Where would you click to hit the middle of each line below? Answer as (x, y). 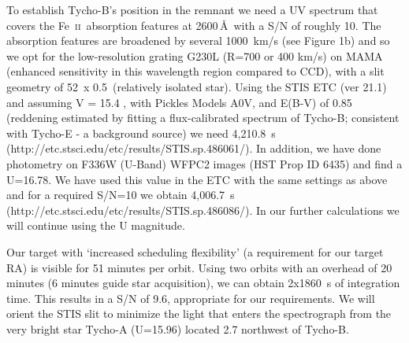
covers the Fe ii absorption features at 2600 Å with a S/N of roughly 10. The (194, 25)
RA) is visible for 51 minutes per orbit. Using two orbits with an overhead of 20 (199, 267)
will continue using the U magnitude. (96, 225)
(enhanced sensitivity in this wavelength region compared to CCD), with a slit (195, 71)
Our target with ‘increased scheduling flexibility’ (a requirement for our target (195, 251)
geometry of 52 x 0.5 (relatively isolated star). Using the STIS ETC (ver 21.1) (197, 86)
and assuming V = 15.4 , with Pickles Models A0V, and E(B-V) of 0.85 (179, 102)
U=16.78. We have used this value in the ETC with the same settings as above (197, 179)
